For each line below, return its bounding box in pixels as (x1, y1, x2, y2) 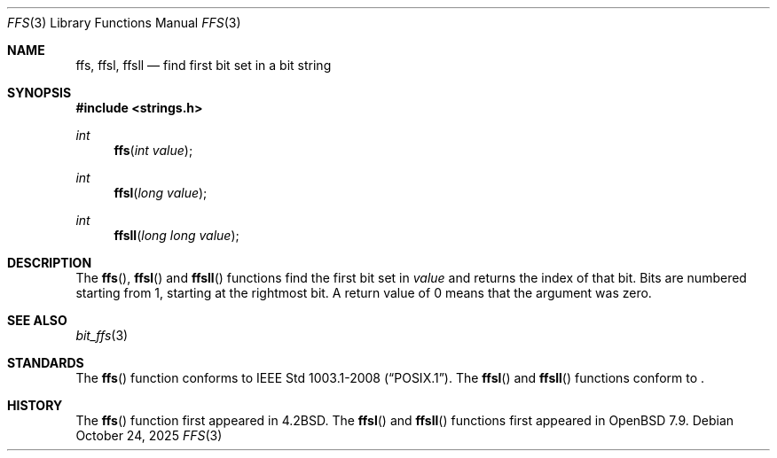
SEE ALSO (7, 313, 67, 328)
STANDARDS (7, 355, 84, 370)
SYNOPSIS (7, 85, 72, 100)
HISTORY (7, 398, 63, 413)
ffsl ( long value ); (114, 185, 208, 200)
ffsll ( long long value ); (114, 228, 239, 243)
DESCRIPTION (7, 255, 92, 270)
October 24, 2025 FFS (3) (75, 428, 223, 443)
